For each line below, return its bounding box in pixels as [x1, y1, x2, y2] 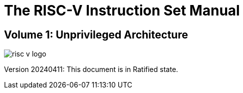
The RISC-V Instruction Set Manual [4, 2, 240, 19]
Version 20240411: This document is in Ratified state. [4, 65, 178, 74]
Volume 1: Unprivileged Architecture [4, 28, 188, 41]
